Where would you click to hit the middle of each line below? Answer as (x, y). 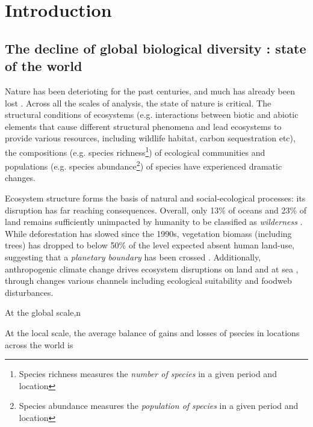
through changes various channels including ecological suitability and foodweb (148, 281)
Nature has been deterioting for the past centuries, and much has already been (150, 91)
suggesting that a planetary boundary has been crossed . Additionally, (133, 257)
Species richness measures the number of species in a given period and (148, 374)
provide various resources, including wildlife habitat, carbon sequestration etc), (150, 138)
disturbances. (29, 292)
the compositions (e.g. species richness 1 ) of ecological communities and (135, 151)
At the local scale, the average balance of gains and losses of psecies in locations (152, 332)
